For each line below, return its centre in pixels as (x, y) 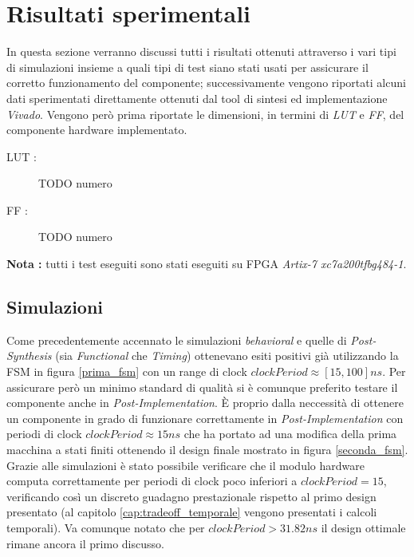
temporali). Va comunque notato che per (106, 527)
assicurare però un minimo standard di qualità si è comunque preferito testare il (202, 387)
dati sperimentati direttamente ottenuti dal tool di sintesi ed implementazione (197, 98)
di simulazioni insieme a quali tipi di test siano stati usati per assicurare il (187, 67)
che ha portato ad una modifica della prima (290, 434)
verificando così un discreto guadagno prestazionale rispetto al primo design (191, 496)
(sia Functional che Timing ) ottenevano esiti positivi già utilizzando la (227, 356)
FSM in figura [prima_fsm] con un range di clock (127, 371)
